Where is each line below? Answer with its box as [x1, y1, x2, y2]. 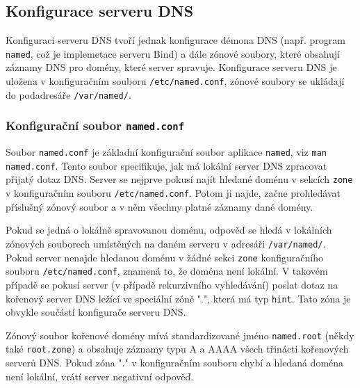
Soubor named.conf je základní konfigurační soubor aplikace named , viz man [6, 145, 327, 159]
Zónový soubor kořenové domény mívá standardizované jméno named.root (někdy [6, 328, 354, 342]
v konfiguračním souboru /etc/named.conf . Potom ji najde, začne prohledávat [6, 186, 341, 200]
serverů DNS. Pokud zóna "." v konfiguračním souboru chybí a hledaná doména [6, 355, 344, 370]
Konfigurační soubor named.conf [6, 117, 185, 134]
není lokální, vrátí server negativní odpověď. [6, 369, 194, 383]
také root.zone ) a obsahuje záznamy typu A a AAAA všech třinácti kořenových [6, 341, 349, 356]
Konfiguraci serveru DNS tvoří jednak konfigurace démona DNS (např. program [6, 33, 345, 47]
